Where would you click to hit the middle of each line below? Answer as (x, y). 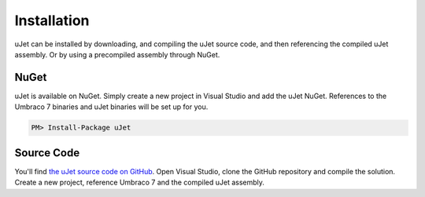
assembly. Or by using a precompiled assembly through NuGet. (117, 54)
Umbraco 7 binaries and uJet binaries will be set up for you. (111, 107)
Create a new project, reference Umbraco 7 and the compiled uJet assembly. (140, 182)
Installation (52, 20)
